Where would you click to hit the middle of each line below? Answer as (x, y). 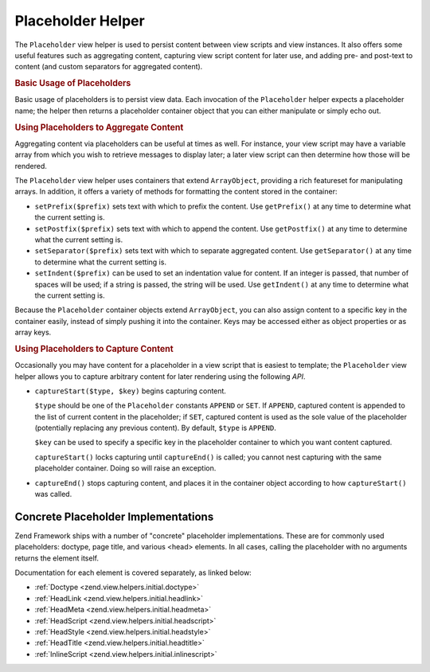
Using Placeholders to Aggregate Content (99, 127)
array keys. (33, 332)
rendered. (31, 166)
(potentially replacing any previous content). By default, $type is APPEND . (155, 428)
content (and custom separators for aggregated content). (109, 67)
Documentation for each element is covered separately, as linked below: (133, 572)
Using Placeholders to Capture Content (94, 349)
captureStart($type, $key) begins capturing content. (131, 391)
